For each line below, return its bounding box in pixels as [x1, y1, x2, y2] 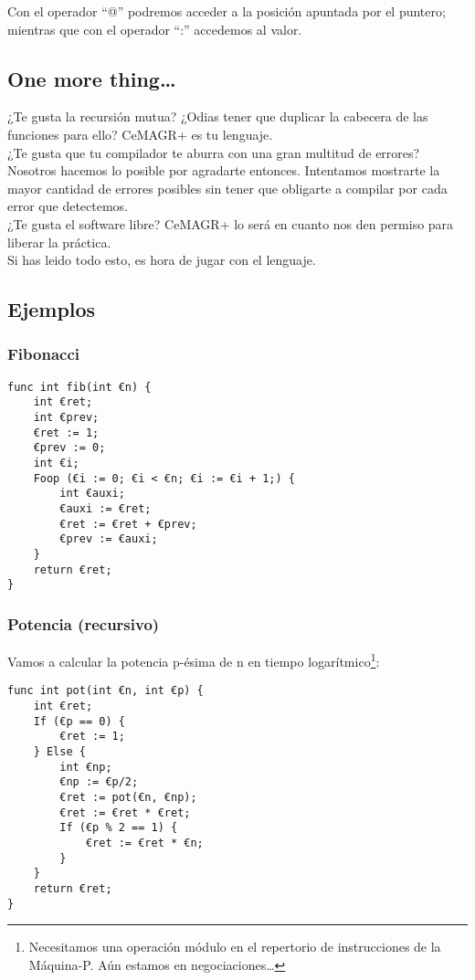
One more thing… [7, 64, 176, 92]
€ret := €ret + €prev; [59, 517, 197, 531]
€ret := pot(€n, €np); [59, 790, 197, 804]
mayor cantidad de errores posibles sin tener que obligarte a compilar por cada [7, 178, 448, 197]
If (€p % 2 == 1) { [59, 821, 178, 835]
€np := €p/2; [59, 775, 139, 789]
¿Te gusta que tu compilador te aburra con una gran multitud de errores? [7, 142, 420, 162]
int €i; [33, 457, 79, 470]
